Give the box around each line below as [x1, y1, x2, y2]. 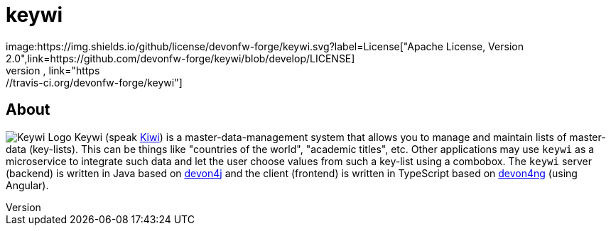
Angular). [6, 179, 49, 191]
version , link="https [6, 64, 100, 77]
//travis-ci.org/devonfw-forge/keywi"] [6, 76, 183, 89]
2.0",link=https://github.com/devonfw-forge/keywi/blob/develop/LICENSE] [6, 52, 355, 64]
